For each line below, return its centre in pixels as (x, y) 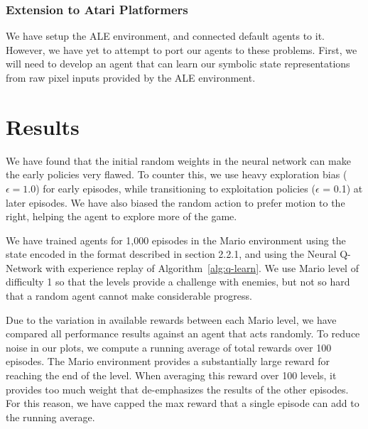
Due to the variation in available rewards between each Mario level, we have (171, 319)
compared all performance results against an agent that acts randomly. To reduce (183, 333)
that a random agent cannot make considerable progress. (129, 296)
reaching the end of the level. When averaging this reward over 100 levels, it (171, 375)
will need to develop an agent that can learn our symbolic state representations (178, 64)
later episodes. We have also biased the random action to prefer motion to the (175, 202)
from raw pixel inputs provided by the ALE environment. (131, 77)
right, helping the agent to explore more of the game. (121, 216)
